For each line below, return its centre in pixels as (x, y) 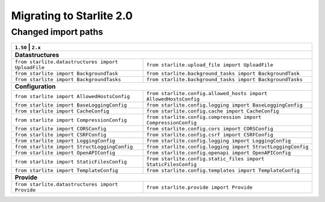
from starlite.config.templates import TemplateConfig (223, 170)
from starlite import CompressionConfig (71, 120)
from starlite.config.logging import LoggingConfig (219, 141)
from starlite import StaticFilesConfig (71, 161)
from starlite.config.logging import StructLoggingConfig (227, 147)
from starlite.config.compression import (204, 117)
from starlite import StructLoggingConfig (74, 147)
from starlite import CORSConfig (60, 129)
